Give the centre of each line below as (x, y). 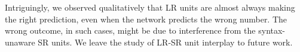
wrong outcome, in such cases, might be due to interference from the (130, 30)
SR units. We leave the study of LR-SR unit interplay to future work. (165, 42)
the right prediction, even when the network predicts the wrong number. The (146, 19)
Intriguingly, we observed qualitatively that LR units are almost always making (150, 7)
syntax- (272, 30)
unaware (20, 42)
